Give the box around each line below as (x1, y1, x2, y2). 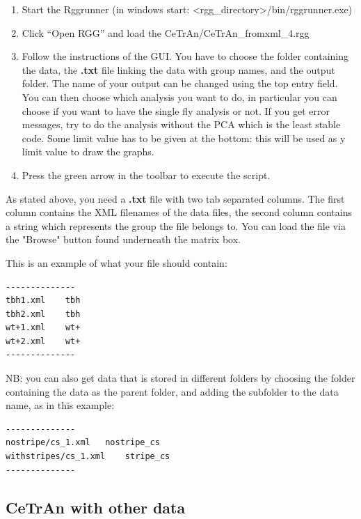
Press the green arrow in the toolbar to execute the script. (22, 167, 271, 182)
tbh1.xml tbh (6, 295, 81, 306)
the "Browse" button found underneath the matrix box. (6, 232, 241, 247)
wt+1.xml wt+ (6, 323, 81, 333)
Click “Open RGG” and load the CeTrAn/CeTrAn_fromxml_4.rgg (22, 25, 310, 40)
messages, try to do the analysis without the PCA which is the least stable (22, 117, 341, 132)
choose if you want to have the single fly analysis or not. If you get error (22, 103, 330, 118)
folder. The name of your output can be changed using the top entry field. (22, 76, 338, 91)
